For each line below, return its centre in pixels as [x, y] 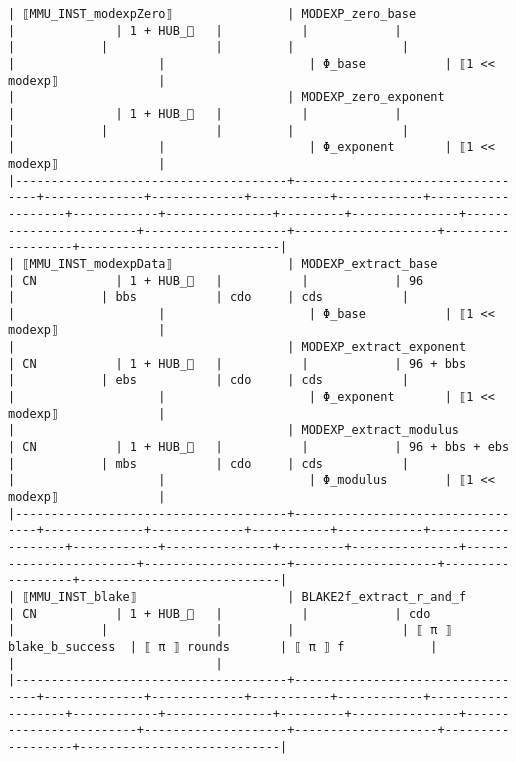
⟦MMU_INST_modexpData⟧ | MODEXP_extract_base [230, 263]
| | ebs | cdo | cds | [208, 380]
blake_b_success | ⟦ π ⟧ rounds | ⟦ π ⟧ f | [223, 646]
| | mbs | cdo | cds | [208, 463]
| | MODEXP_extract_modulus [234, 430]
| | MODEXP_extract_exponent [237, 347]
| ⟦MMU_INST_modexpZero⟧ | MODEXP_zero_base [212, 14]
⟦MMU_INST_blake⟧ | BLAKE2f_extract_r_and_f [244, 596]
